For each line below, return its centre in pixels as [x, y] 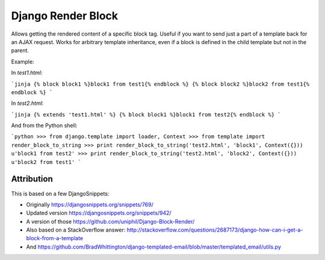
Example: [23, 62]
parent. [20, 51]
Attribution [32, 179]
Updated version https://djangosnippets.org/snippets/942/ [99, 213]
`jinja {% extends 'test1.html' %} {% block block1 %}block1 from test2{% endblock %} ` [146, 114]
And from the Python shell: [44, 125]
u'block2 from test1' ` [46, 162]
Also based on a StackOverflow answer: [76, 230]
